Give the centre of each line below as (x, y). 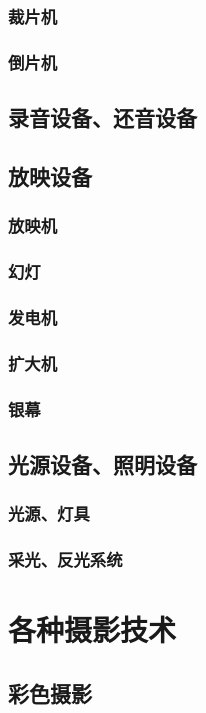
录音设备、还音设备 (102, 117)
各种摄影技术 (92, 629)
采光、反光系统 (65, 559)
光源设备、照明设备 (102, 463)
